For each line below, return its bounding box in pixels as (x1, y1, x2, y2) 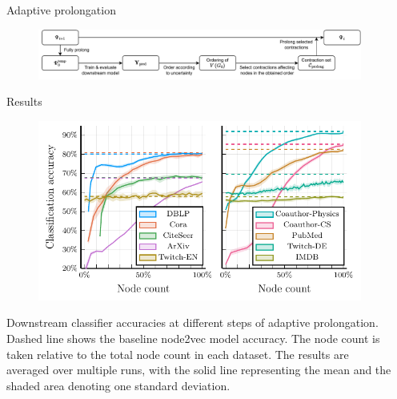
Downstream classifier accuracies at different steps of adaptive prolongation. (6, 314, 379, 331)
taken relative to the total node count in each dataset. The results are (6, 345, 349, 362)
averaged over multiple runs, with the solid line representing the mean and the (6, 361, 391, 378)
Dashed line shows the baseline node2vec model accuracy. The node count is (6, 329, 380, 346)
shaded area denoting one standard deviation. (6, 377, 231, 393)
